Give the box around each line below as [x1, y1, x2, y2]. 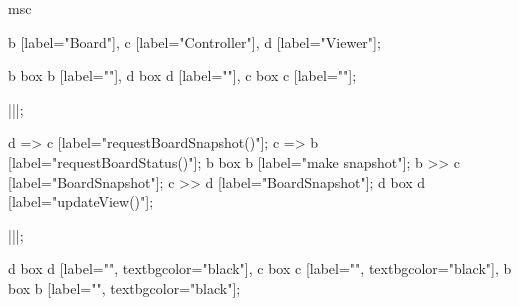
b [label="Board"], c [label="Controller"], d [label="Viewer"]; [8, 31, 381, 52]
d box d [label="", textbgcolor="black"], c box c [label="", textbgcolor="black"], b [8, 258, 512, 279]
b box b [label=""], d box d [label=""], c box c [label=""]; [8, 65, 357, 86]
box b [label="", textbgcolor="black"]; [8, 277, 241, 298]
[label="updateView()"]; [8, 191, 154, 212]
